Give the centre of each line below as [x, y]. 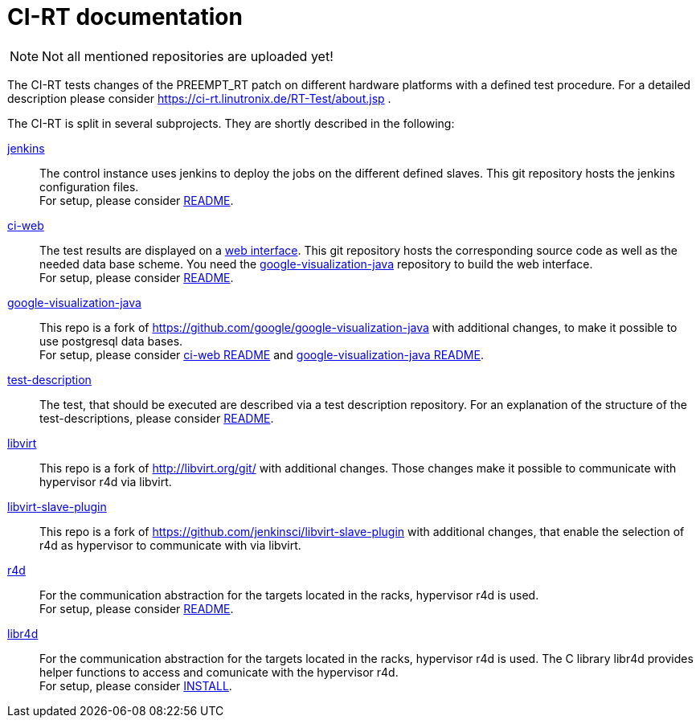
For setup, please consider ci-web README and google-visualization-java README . [262, 354]
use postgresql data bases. [111, 341]
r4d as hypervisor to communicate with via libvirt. [170, 545]
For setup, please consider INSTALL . [136, 685]
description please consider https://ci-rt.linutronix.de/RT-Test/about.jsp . [199, 98]
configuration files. [89, 186]
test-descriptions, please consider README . [157, 418]
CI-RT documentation [125, 17]
